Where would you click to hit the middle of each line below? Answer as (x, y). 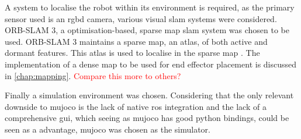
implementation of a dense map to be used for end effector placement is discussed (151, 64)
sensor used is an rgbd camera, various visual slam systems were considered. (141, 18)
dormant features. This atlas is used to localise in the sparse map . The (132, 53)
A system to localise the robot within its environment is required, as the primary (150, 7)
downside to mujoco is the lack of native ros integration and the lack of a (136, 106)
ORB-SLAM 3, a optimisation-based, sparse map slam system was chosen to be (147, 30)
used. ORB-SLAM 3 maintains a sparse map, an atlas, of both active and (136, 41)
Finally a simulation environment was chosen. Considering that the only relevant (149, 95)
